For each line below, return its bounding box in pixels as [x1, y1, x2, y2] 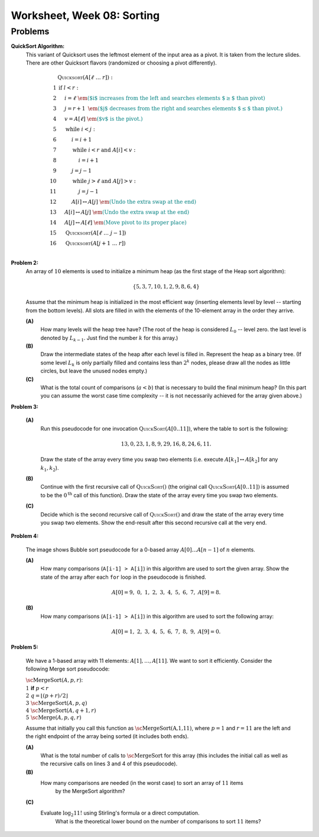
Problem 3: [11, 403, 38, 410]
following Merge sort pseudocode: [25, 665, 110, 672]
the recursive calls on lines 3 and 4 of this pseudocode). [40, 760, 178, 767]
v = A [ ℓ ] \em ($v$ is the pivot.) [64, 116, 143, 123]
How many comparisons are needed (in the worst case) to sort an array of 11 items [40, 780, 243, 787]
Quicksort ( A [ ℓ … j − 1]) [65, 230, 126, 236]
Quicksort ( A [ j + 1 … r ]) [65, 240, 126, 247]
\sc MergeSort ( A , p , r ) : [25, 676, 83, 684]
